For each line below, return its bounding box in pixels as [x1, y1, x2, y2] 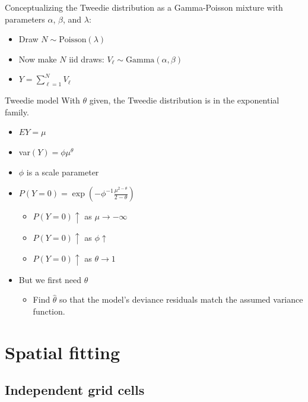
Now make [18, 52, 57, 65]
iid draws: [69, 52, 104, 65]
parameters [5, 12, 45, 25]
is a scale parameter [26, 165, 99, 178]
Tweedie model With [5, 94, 80, 106]
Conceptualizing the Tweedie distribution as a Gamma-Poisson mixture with [5, 1, 283, 13]
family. [5, 105, 29, 118]
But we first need [18, 273, 82, 285]
